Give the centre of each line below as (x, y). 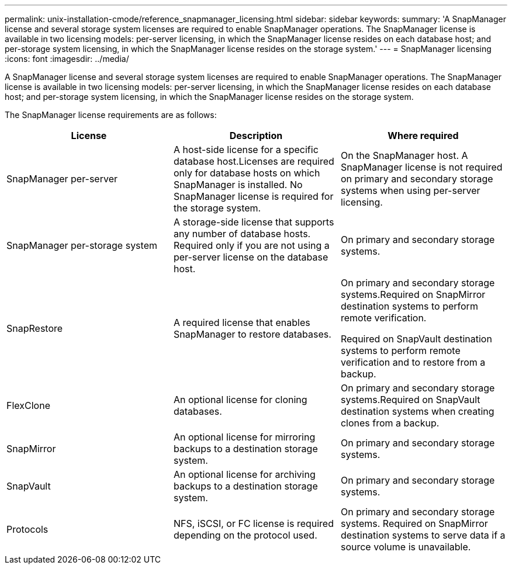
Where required (423, 136)
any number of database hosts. (242, 234)
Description (256, 136)
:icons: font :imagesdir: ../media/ (67, 59)
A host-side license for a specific (246, 150)
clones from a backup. (390, 423)
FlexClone (28, 405)
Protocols (27, 529)
